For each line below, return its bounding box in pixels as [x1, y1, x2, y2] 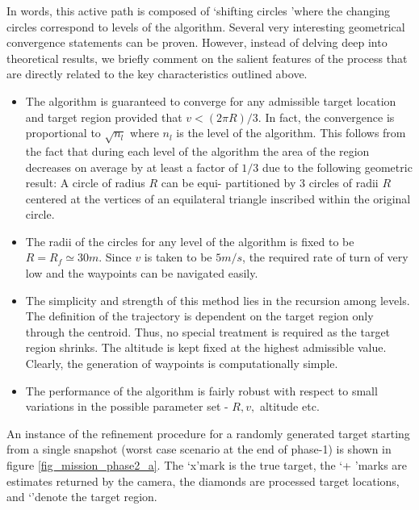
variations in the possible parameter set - [25, 398, 228, 415]
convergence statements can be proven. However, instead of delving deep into [6, 34, 388, 51]
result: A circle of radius [25, 174, 145, 191]
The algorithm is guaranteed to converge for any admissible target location [25, 92, 396, 109]
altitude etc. [259, 398, 320, 415]
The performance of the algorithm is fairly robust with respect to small [25, 382, 378, 399]
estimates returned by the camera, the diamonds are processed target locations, [6, 472, 400, 489]
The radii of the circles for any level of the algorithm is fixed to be [25, 232, 354, 249]
